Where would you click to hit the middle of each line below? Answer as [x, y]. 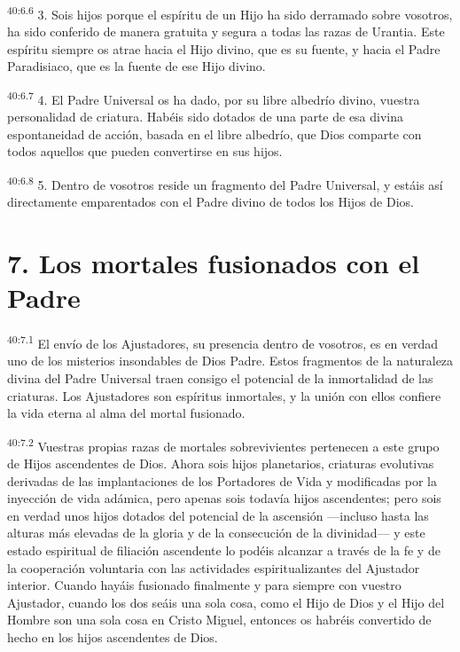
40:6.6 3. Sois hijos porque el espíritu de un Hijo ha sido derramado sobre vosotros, [230, 13]
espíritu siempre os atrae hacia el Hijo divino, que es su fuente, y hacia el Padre [224, 48]
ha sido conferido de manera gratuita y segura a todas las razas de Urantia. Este [226, 31]
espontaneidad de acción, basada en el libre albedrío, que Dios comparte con [214, 134]
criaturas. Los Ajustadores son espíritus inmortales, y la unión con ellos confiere [224, 395]
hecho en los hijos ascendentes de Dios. [113, 637]
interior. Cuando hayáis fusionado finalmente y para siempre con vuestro [204, 585]
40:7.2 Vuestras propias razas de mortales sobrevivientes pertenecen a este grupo [223, 444]
